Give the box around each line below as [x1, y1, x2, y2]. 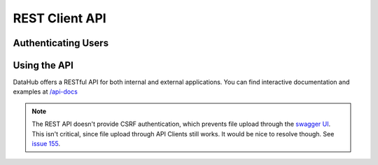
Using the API [13, 59, 73, 71]
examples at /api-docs [13, 87, 78, 96]
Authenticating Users [13, 37, 108, 49]
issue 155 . [31, 140, 61, 148]
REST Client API [13, 10, 106, 26]
